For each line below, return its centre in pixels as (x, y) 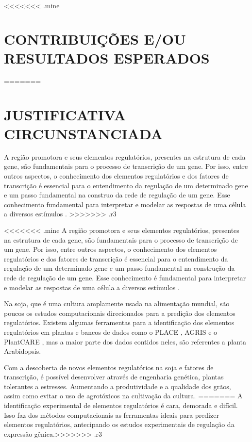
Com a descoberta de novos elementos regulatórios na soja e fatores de (109, 367)
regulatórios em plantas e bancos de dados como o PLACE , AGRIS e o (111, 332)
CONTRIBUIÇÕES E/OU (95, 39)
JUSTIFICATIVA (65, 114)
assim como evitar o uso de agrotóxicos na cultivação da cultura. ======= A (123, 396)
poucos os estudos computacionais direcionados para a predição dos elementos (120, 313)
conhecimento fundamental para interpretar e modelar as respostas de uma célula (125, 204)
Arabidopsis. (23, 351)
